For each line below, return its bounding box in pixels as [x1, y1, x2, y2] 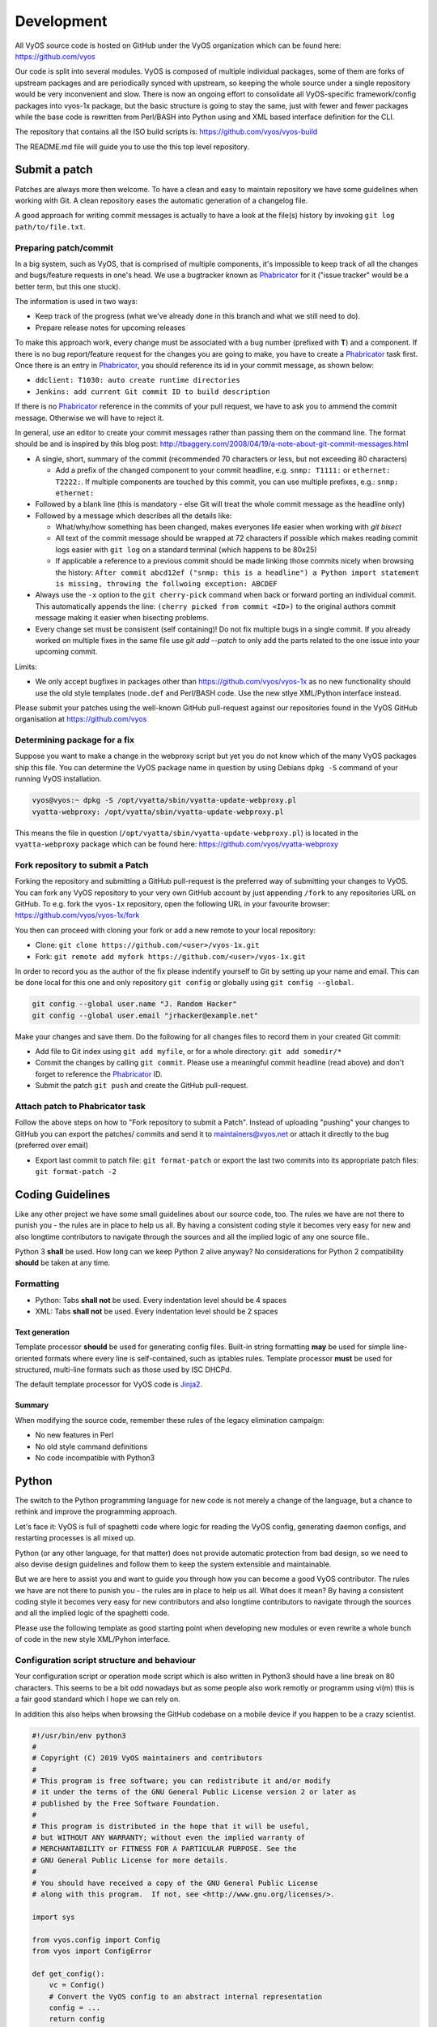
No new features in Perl [35, 1430, 114, 1440]
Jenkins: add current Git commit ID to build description [35, 387, 270, 396]
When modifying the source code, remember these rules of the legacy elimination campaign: [15, 1415, 325, 1425]
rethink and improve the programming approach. [15, 1506, 177, 1516]
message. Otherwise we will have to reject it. [15, 413, 164, 422]
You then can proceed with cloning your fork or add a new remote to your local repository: [15, 925, 316, 935]
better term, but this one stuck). [15, 281, 121, 291]
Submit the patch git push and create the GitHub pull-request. [35, 1081, 248, 1091]
